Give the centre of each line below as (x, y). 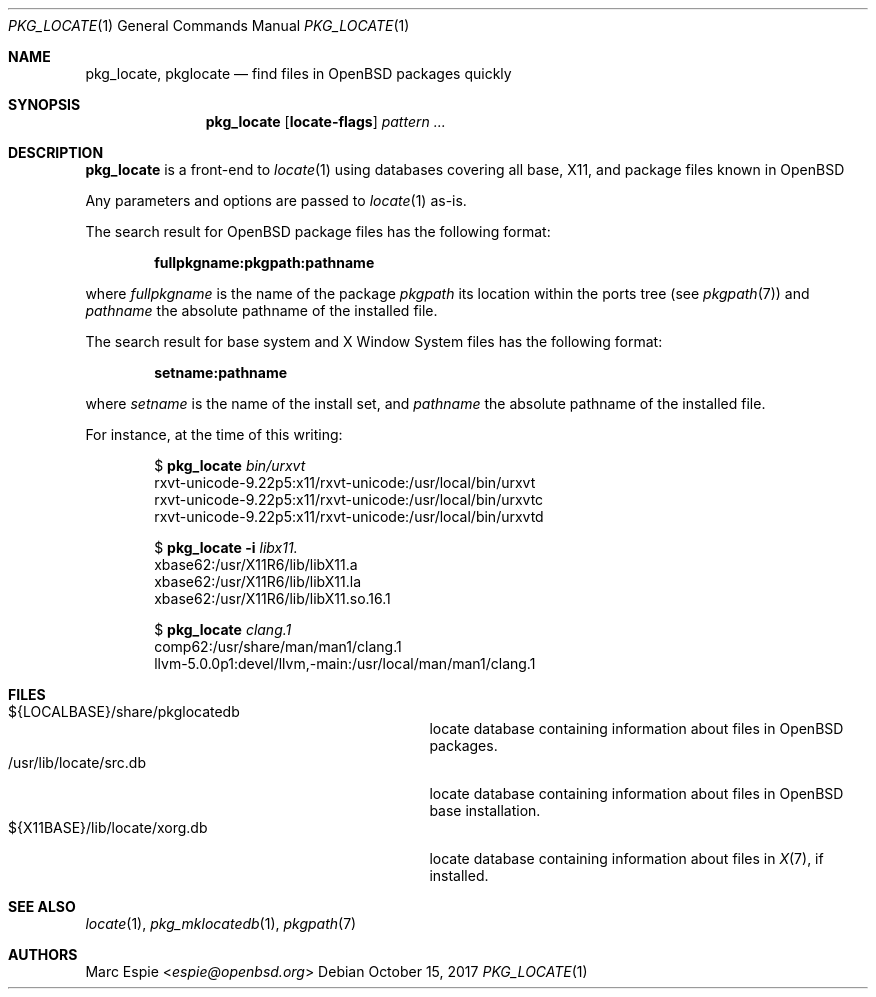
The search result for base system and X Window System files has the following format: (374, 341)
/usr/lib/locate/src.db (77, 762)
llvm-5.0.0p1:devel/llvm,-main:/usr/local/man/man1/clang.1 (345, 663)
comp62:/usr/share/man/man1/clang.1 (278, 646)
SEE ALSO (42, 906)
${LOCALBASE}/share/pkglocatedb (124, 711)
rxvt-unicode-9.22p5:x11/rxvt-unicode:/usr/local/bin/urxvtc (349, 499)
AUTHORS (43, 954)
